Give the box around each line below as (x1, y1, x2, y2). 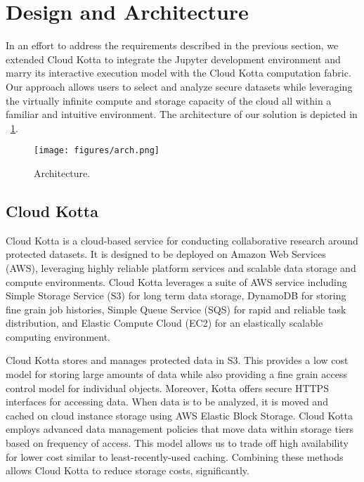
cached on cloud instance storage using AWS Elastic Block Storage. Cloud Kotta (6, 408, 353, 422)
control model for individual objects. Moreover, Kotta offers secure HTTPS (6, 380, 329, 395)
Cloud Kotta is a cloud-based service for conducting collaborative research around (6, 233, 358, 247)
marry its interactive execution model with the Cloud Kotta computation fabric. (6, 65, 351, 80)
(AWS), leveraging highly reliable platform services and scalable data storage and (6, 260, 356, 275)
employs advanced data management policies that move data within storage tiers (6, 422, 354, 436)
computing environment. (6, 329, 111, 344)
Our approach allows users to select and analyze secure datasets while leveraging (6, 79, 353, 93)
